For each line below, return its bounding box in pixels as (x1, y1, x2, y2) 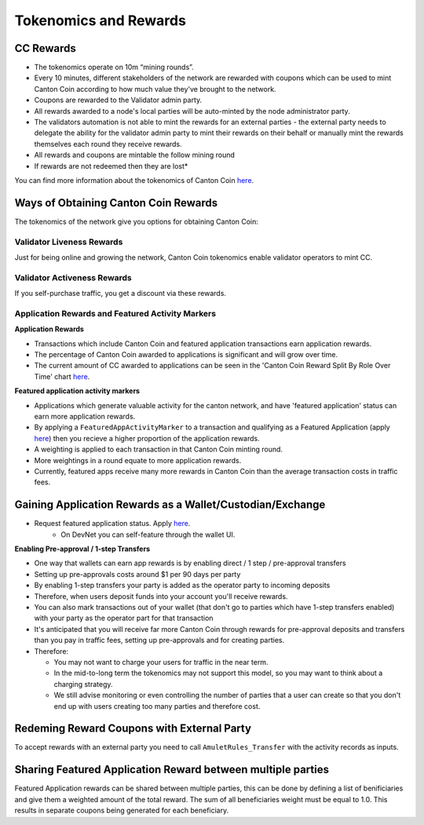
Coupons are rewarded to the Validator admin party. (34, 95, 203, 105)
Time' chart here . (34, 371, 90, 381)
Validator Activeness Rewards (14, 272, 133, 283)
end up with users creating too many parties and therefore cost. (53, 701, 261, 710)
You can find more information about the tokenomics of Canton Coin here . (14, 175, 254, 184)
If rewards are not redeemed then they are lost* (34, 161, 188, 170)
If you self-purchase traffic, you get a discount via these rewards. (14, 289, 227, 298)
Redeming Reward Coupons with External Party (14, 722, 251, 736)
